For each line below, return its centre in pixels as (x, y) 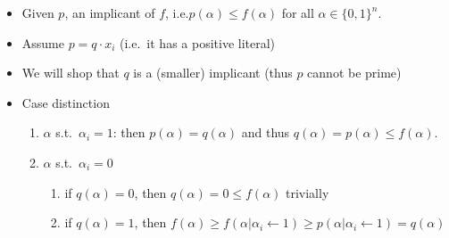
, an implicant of (110, 12)
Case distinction (66, 102)
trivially (308, 192)
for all (298, 12)
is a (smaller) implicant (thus (213, 73)
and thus (266, 132)
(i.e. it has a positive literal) (198, 42)
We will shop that (71, 73)
